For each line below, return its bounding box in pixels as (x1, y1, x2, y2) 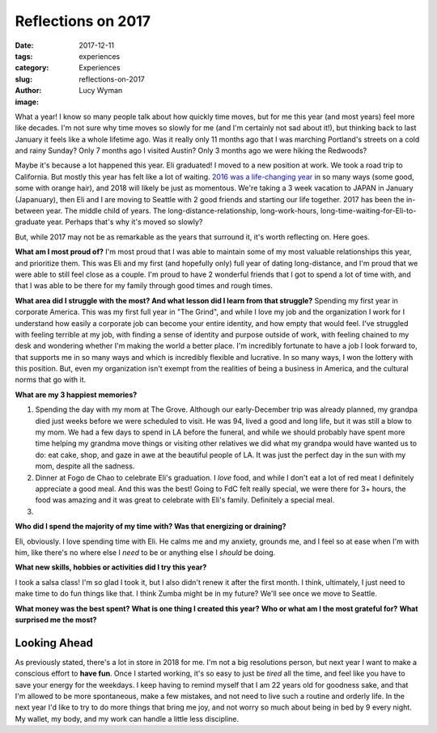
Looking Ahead (15, 636, 93, 650)
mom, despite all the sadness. (35, 461, 135, 471)
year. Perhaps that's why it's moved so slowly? (46, 217, 203, 227)
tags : (15, 51, 33, 61)
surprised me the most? (15, 615, 97, 625)
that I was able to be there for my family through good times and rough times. (15, 281, 274, 290)
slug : (15, 74, 32, 84)
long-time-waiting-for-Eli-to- (320, 206, 417, 216)
